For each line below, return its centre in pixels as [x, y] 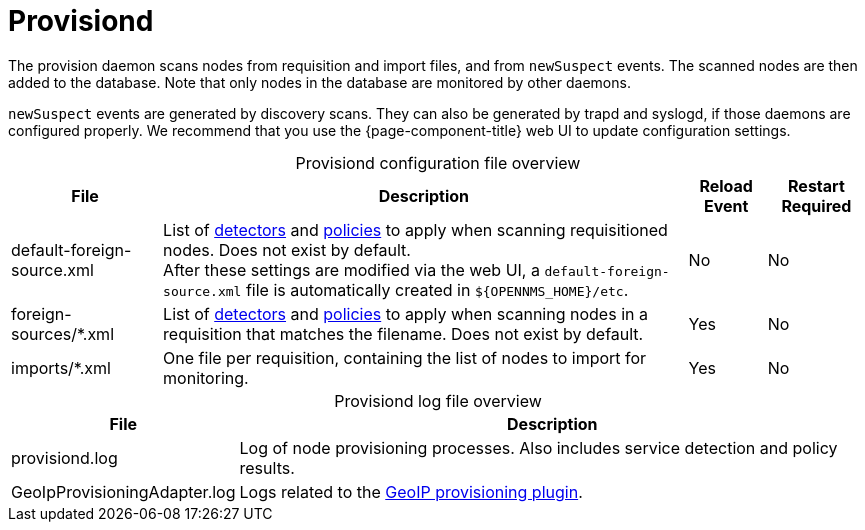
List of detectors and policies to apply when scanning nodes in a [405, 313]
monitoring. [206, 377]
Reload [726, 185]
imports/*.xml [61, 367]
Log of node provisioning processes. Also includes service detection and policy [538, 447]
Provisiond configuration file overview [438, 162]
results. [267, 467]
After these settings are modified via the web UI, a [351, 269]
